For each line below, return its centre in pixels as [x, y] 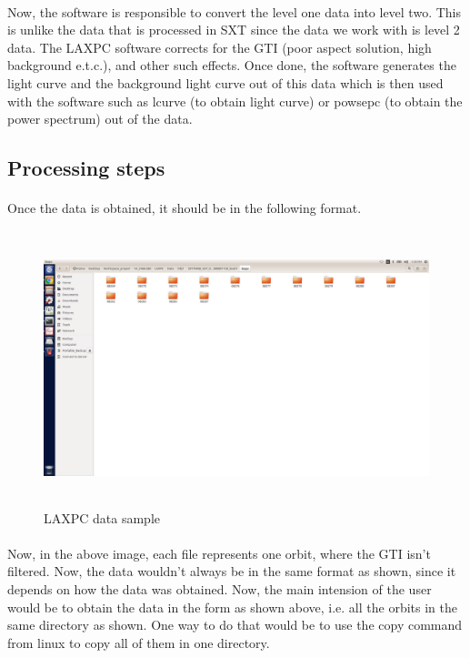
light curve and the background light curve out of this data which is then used [225, 82]
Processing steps [86, 168]
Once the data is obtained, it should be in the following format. [185, 208]
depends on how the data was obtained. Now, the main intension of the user [220, 589]
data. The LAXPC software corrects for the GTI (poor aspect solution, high [220, 47]
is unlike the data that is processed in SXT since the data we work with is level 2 [234, 30]
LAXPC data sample [102, 517]
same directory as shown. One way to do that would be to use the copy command [235, 625]
